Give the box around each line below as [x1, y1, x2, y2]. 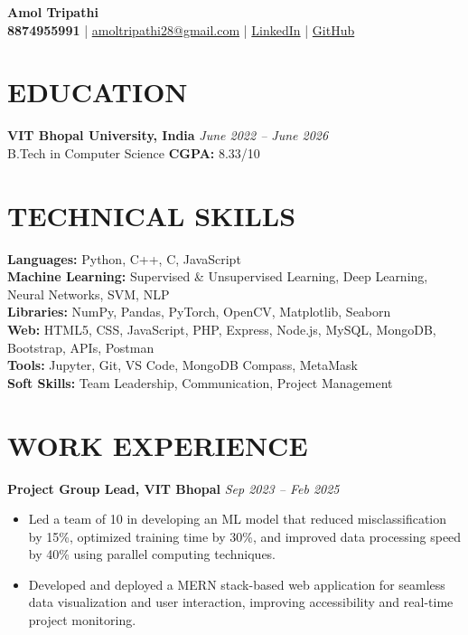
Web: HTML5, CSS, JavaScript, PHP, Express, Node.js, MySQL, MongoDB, [7, 320, 436, 338]
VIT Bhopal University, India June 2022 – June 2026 [7, 126, 329, 145]
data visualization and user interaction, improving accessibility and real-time [28, 592, 454, 611]
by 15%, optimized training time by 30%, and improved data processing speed [28, 526, 462, 545]
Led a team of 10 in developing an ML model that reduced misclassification [28, 509, 447, 528]
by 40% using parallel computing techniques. [28, 545, 276, 564]
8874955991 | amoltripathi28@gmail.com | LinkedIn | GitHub [7, 20, 355, 39]
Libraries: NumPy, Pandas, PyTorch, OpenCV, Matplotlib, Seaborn [7, 302, 391, 321]
